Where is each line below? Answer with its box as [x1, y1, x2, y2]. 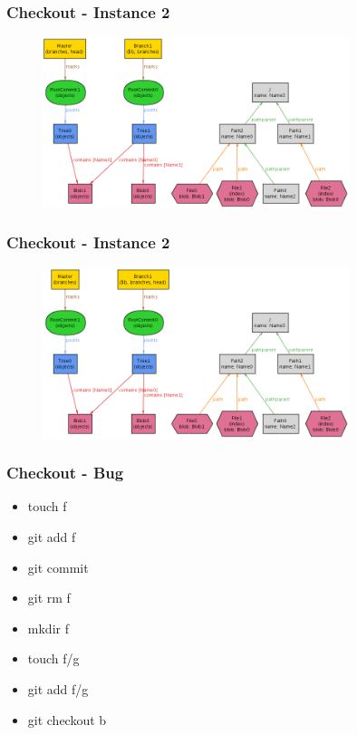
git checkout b [27, 710, 107, 729]
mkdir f [27, 618, 69, 637]
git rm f [27, 588, 71, 607]
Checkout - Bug [6, 461, 124, 484]
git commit [27, 557, 89, 576]
